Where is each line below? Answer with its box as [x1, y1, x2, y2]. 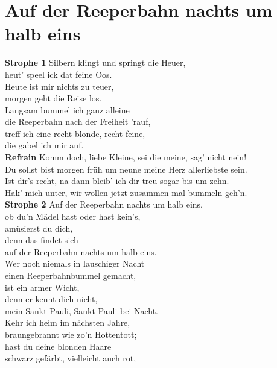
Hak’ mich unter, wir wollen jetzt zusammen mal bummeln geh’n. [5, 186, 247, 198]
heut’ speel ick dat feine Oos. [5, 68, 112, 80]
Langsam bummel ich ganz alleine [5, 103, 130, 116]
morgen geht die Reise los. [5, 92, 102, 104]
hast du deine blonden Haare [5, 340, 112, 352]
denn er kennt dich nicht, [5, 293, 98, 305]
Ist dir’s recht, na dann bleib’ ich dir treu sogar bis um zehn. [5, 174, 229, 187]
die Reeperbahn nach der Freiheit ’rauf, [5, 115, 151, 128]
